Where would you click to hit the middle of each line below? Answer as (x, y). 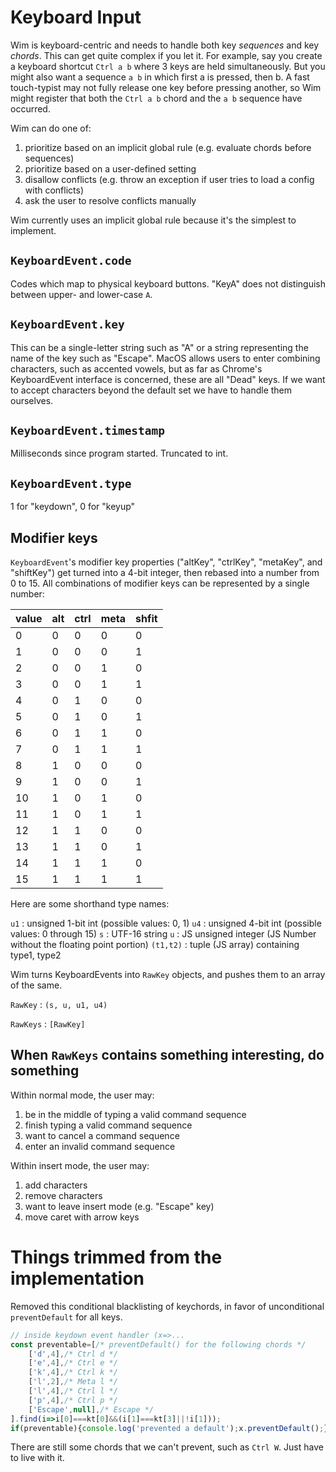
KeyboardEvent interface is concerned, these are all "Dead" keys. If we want (168, 379)
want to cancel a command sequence (102, 1135)
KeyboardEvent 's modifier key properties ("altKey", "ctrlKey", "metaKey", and (166, 562)
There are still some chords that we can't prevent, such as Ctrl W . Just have (167, 1447)
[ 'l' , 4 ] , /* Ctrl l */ (73, 1391)
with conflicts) (54, 190)
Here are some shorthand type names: (90, 904)
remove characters (63, 1195)
